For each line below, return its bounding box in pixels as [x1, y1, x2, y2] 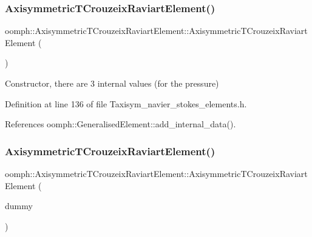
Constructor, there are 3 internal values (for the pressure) [5, 77, 219, 89]
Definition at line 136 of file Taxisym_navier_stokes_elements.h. [5, 97, 247, 110]
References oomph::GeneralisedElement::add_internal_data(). [5, 118, 236, 130]
